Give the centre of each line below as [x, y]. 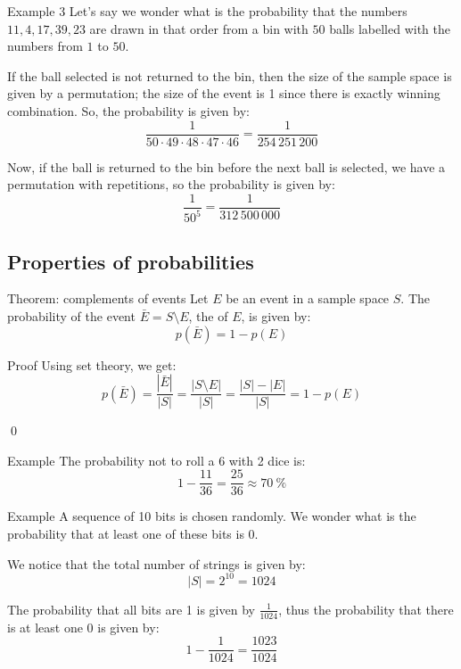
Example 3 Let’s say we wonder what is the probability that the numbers [207, 11]
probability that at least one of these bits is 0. [133, 534]
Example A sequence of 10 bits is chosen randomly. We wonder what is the [212, 516]
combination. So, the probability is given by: [128, 110]
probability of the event [71, 316]
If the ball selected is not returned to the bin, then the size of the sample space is [230, 75]
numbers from [45, 46]
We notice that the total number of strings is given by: [156, 563]
